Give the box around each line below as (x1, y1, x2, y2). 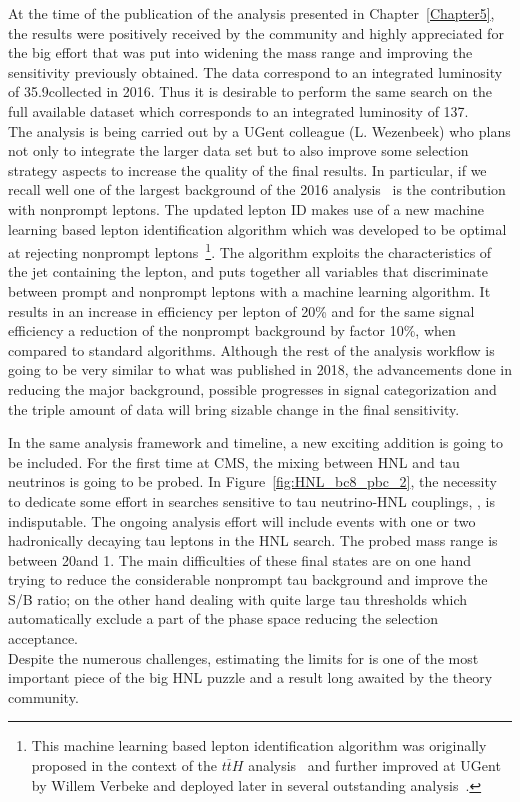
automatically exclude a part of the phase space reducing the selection (8, 608, 439, 629)
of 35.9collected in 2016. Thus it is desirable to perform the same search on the (8, 81, 492, 102)
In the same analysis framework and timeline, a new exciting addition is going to (8, 432, 504, 453)
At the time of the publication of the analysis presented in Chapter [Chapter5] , (8, 3, 495, 23)
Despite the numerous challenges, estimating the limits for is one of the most (8, 647, 479, 668)
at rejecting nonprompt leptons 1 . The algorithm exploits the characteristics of (8, 239, 492, 262)
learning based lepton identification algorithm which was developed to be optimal (8, 218, 507, 239)
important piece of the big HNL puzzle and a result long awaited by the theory (8, 667, 493, 688)
